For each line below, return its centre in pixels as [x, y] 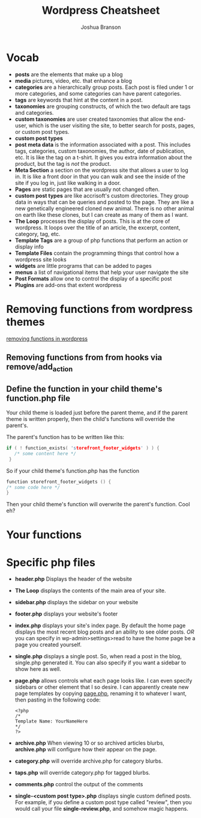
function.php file [38, 398]
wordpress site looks [41, 259]
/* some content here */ [45, 453]
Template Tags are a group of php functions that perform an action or [101, 240]
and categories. [34, 112]
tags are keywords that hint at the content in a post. [79, 100]
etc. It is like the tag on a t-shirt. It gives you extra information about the [103, 157]
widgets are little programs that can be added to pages [83, 265]
